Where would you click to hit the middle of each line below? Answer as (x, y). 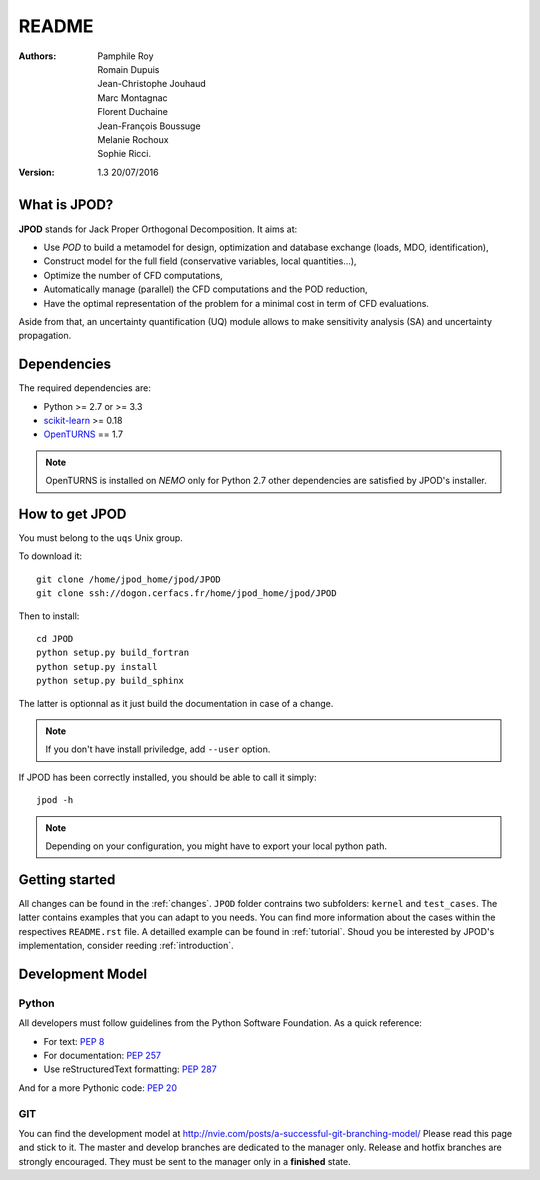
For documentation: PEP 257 (102, 1055)
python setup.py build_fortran (113, 653)
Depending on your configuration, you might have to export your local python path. (216, 846)
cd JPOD (55, 639)
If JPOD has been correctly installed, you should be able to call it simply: (167, 777)
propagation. (45, 336)
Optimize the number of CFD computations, (133, 275)
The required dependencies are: (85, 388)
